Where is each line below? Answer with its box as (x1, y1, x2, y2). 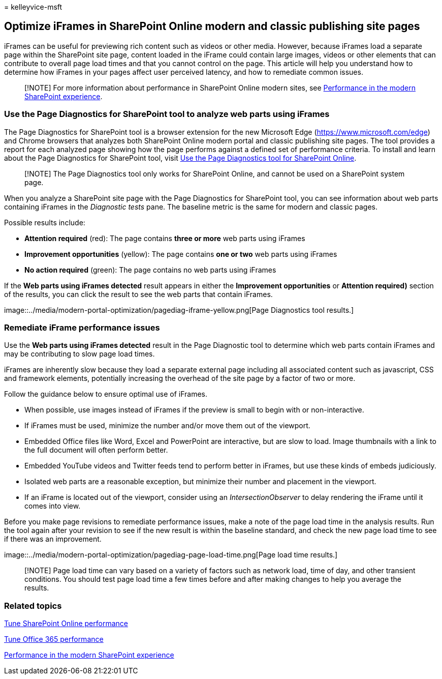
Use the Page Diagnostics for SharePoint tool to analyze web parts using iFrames (4, 109, 330, 120)
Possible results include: (4, 218, 85, 227)
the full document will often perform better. (24, 446, 168, 455)
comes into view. (24, 501, 81, 511)
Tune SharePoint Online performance (4, 619, 128, 628)
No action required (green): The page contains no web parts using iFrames (24, 265, 276, 274)
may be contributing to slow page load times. (4, 349, 155, 359)
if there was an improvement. (4, 535, 102, 544)
